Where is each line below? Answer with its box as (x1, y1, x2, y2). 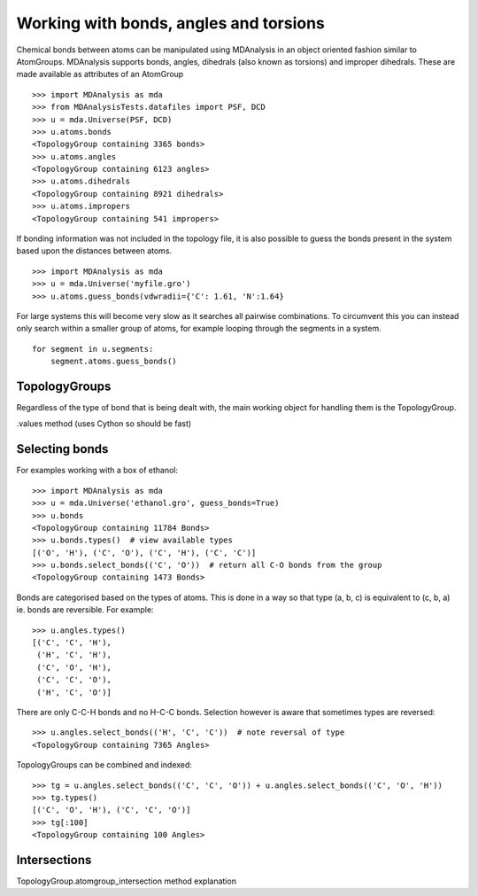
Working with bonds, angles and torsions (16, 13, 325, 33)
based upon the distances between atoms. (16, 245, 173, 256)
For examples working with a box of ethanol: (16, 465, 179, 476)
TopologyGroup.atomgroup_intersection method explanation (16, 876, 236, 886)
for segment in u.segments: (32, 344, 154, 354)
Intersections (16, 852, 92, 868)
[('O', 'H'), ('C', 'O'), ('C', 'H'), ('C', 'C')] (32, 548, 257, 557)
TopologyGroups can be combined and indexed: (16, 760, 192, 770)
